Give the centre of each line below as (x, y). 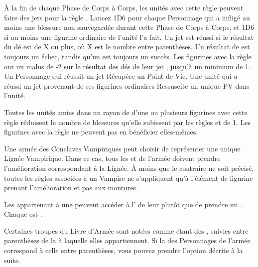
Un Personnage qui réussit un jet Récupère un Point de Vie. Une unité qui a (121, 76)
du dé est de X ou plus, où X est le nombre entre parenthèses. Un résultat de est (127, 47)
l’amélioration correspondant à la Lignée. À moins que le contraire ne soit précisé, (129, 168)
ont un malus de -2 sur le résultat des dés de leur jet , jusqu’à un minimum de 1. (127, 66)
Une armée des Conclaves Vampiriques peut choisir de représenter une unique (122, 148)
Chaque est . (23, 214)
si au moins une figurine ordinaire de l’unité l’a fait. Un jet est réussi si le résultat (129, 37)
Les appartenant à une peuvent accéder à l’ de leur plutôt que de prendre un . (123, 204)
